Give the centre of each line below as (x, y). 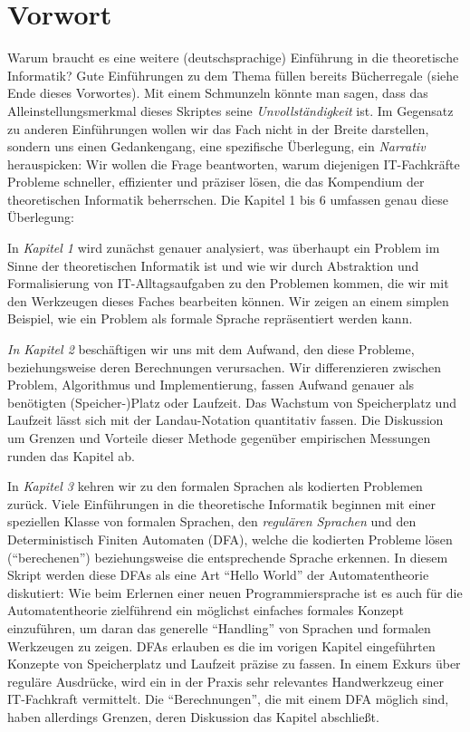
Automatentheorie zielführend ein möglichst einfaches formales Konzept (206, 610)
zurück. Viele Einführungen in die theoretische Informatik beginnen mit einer (222, 503)
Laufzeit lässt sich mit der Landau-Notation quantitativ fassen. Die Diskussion (225, 420)
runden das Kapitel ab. (71, 455)
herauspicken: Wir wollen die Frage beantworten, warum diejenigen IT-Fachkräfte (234, 164)
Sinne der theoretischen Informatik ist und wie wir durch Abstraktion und (213, 265)
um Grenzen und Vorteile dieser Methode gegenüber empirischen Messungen (219, 438)
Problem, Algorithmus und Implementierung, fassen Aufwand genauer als (211, 385)
